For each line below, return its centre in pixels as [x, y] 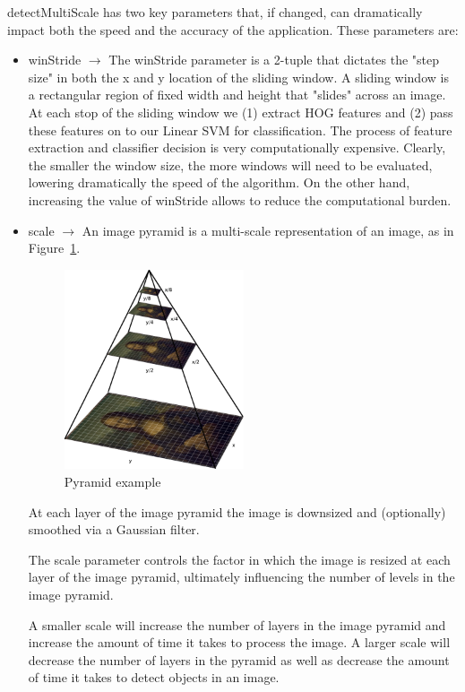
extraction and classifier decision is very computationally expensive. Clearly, [237, 147]
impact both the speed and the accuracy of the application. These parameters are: [233, 29]
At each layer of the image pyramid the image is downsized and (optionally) [237, 511]
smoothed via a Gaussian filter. [114, 529]
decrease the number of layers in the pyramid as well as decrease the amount [239, 659]
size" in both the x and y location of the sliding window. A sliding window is [238, 77]
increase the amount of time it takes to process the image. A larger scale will [239, 642]
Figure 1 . [54, 248]
